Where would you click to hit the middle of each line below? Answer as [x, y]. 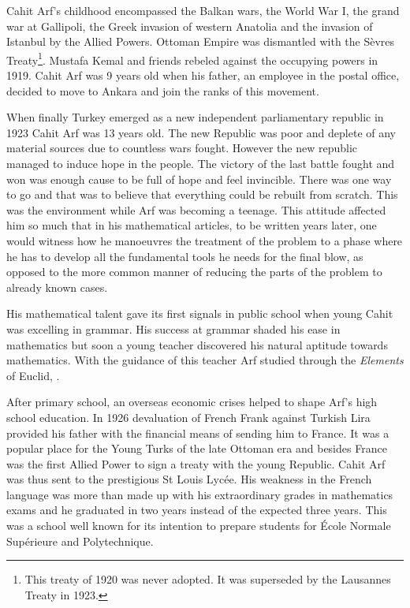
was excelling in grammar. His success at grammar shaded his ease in [173, 328]
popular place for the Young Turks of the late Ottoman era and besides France [197, 448]
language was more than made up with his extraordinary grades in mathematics [200, 494]
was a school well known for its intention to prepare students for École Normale [199, 526]
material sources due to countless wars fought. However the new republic [182, 148]
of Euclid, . [33, 375]
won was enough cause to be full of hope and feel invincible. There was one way [199, 179]
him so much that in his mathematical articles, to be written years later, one [192, 225]
